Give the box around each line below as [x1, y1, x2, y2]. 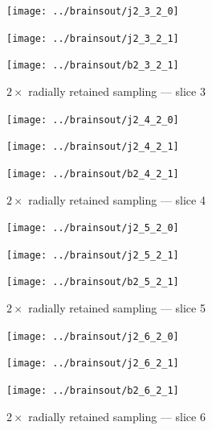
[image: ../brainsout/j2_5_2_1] [6, 249, 179, 261]
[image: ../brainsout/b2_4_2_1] [6, 167, 179, 180]
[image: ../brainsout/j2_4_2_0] [6, 114, 179, 126]
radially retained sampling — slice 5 [28, 300, 206, 316]
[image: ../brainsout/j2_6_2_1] [6, 358, 179, 370]
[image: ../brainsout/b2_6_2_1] [6, 385, 179, 396]
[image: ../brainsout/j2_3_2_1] [6, 32, 179, 44]
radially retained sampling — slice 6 [28, 407, 206, 424]
